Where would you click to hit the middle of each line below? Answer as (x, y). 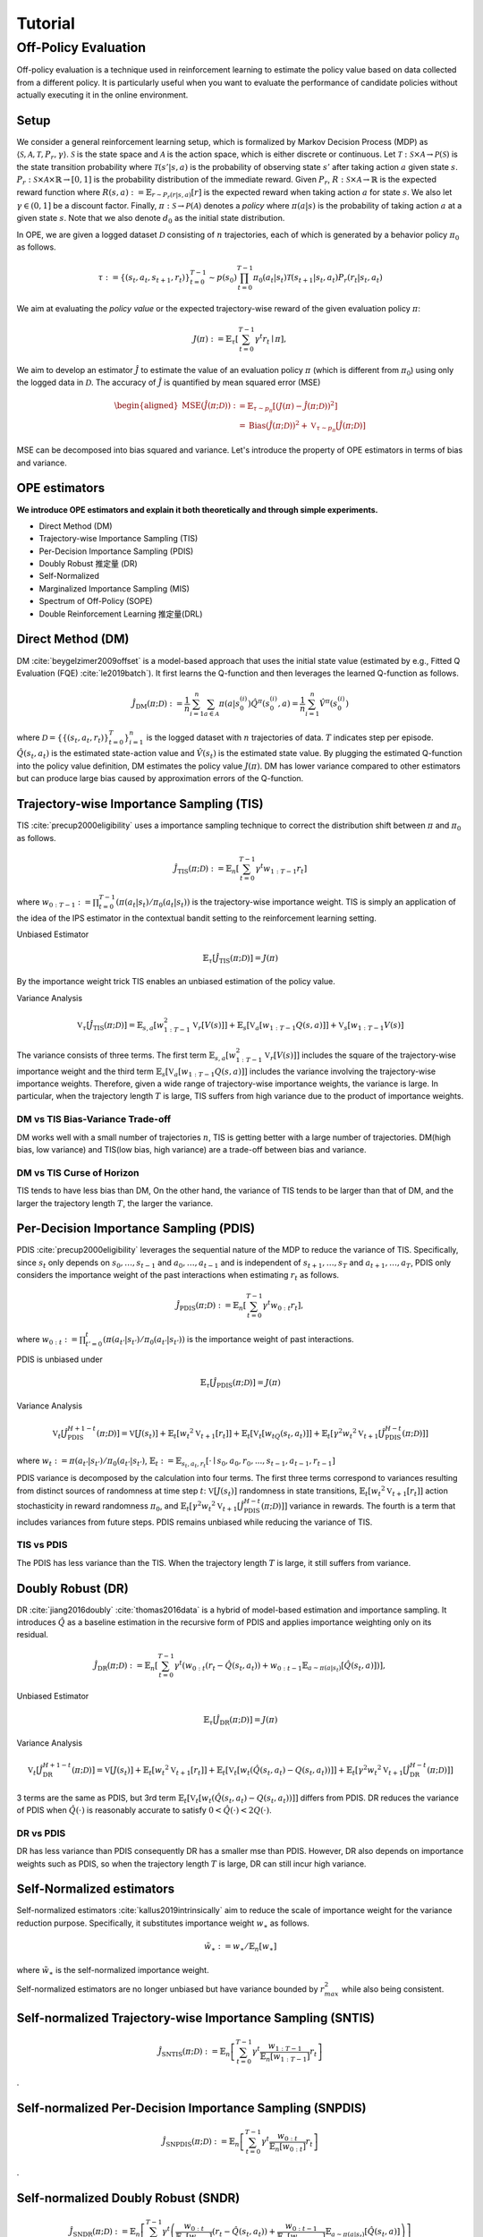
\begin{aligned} (146, 406)
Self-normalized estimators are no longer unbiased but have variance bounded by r (171, 1989)
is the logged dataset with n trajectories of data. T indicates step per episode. (290, 737)
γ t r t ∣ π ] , (270, 339)
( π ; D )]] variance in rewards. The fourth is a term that (358, 1506)
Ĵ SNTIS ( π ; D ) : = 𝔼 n (194, 2053)
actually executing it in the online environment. (102, 95)
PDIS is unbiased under (59, 1359)
